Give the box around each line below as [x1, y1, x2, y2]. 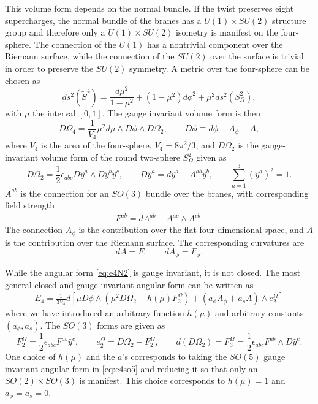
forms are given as [97, 318, 165, 331]
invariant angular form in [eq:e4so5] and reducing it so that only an [5, 362, 258, 375]
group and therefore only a [5, 26, 105, 39]
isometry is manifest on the [176, 26, 278, 39]
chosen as [5, 74, 40, 86]
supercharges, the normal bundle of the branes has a [5, 13, 202, 26]
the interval [32, 107, 76, 120]
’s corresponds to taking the [122, 350, 227, 363]
